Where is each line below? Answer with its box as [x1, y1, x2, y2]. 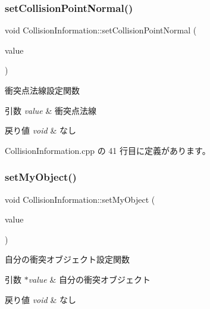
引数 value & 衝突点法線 [5, 104, 97, 116]
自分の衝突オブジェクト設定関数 [5, 253, 130, 265]
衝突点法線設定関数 [5, 84, 80, 96]
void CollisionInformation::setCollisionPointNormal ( [5, 24, 197, 36]
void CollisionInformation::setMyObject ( [5, 193, 155, 205]
